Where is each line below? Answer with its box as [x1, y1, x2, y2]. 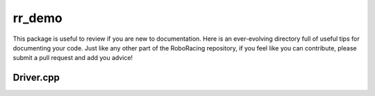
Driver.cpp [12, 72, 60, 84]
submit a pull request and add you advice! [12, 54, 133, 62]
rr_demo [12, 10, 62, 26]
